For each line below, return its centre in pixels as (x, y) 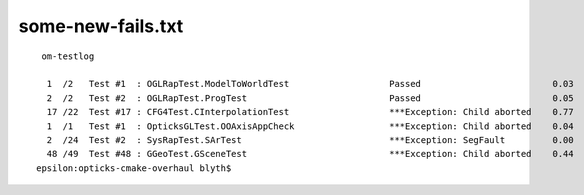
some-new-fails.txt (101, 26)
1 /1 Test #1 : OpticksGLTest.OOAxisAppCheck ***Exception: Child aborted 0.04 (310, 126)
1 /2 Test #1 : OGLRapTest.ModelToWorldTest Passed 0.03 (310, 84)
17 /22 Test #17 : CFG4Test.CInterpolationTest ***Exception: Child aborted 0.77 (310, 112)
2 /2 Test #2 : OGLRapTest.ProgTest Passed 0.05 (310, 98)
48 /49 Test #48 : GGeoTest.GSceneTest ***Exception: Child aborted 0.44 (310, 154)
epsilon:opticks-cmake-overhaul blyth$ (134, 168)
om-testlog (68, 56)
